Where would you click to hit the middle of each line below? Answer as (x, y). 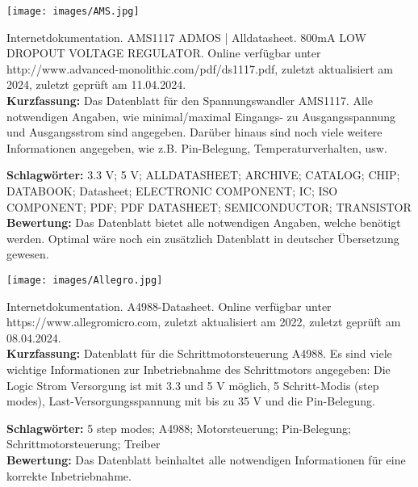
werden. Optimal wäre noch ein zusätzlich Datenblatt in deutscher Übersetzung (203, 238)
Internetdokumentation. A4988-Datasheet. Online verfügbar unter (169, 306)
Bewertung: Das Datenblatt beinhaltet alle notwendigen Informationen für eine (206, 459)
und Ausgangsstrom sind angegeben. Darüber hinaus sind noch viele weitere (194, 132)
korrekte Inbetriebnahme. (69, 475)
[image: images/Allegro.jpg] (85, 280)
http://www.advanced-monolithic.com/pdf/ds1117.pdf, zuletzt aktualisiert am (200, 68)
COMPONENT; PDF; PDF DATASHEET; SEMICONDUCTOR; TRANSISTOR (209, 206)
